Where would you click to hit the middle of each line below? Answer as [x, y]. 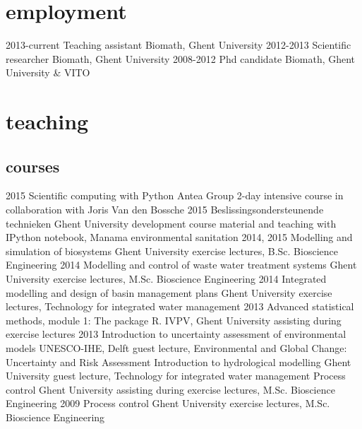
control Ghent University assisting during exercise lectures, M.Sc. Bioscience [170, 389]
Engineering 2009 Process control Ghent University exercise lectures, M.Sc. [168, 403]
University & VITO [48, 72]
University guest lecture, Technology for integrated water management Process [176, 376]
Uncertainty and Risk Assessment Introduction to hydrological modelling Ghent [179, 362]
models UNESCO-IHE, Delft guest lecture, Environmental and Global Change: [176, 348]
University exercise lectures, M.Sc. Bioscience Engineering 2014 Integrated [166, 279]
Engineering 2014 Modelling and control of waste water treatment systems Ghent [181, 265]
